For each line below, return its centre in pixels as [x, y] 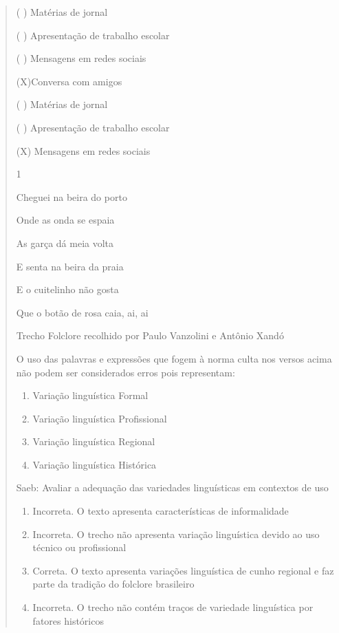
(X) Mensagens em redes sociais [83, 150]
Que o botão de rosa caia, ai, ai [82, 312]
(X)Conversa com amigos [69, 81]
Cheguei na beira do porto [72, 196]
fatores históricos [68, 620]
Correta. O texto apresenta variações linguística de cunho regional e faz [183, 570]
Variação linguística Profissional [100, 418]
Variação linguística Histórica [95, 464]
